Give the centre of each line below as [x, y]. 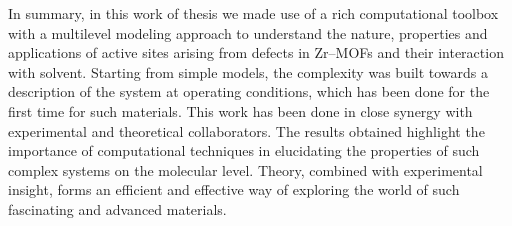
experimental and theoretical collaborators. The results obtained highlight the [246, 130]
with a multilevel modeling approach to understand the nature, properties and [248, 32]
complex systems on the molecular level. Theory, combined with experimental [245, 169]
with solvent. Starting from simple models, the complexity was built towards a [248, 71]
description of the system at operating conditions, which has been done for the [249, 91]
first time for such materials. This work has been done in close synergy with [240, 110]
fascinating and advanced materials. [117, 208]
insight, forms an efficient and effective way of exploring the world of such [234, 189]
